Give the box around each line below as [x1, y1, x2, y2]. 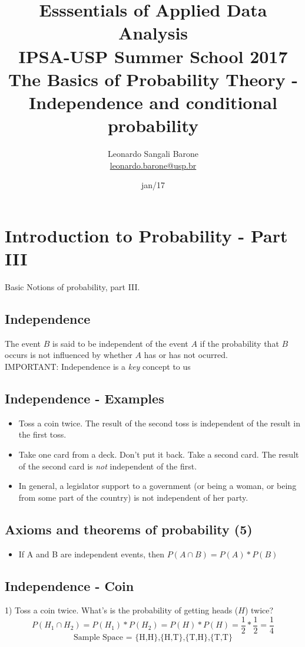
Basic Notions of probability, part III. [5, 280, 140, 293]
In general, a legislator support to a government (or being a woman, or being [18, 479, 297, 492]
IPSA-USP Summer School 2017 [18, 44, 288, 68]
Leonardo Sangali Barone [107, 147, 199, 160]
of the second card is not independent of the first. [18, 459, 197, 472]
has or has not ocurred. [144, 349, 228, 361]
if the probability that [200, 337, 279, 349]
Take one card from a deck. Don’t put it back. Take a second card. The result [18, 448, 299, 460]
